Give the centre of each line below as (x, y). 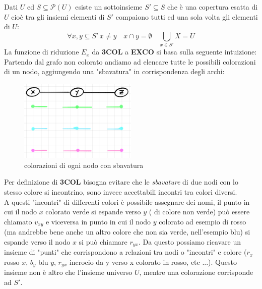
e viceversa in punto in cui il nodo (98, 221)
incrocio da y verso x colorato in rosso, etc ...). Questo (153, 262)
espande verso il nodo (37, 241)
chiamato (18, 221)
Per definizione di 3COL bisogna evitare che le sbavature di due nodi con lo (121, 182)
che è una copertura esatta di (213, 7)
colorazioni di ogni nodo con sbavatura (84, 165)
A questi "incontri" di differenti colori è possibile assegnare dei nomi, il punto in (127, 201)
